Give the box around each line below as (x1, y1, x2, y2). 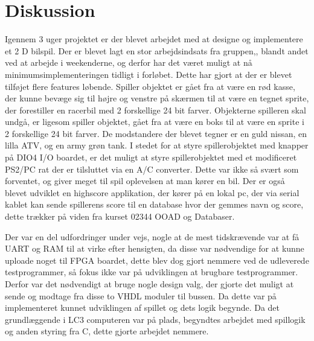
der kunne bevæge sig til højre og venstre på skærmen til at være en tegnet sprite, (5, 92, 309, 104)
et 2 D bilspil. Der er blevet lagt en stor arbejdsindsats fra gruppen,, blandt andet (5, 44, 309, 57)
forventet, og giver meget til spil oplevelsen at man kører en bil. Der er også (5, 174, 285, 187)
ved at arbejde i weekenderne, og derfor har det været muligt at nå (5, 56, 252, 69)
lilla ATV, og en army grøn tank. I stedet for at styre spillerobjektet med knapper (5, 139, 309, 151)
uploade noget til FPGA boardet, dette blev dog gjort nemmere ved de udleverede (5, 253, 309, 266)
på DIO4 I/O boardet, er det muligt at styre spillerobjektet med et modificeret (5, 151, 297, 164)
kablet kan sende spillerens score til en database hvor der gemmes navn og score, (5, 198, 304, 211)
